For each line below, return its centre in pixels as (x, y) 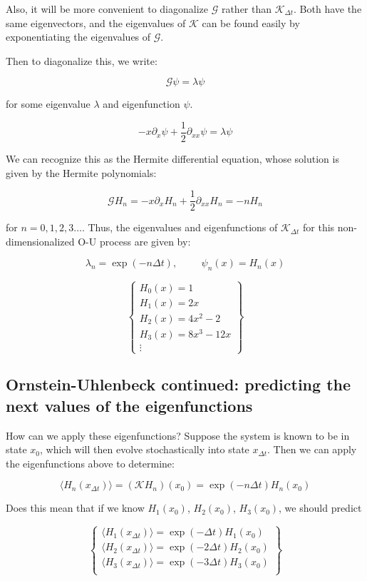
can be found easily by (251, 22)
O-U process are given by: (134, 241)
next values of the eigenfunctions (129, 405)
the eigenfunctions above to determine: (90, 463)
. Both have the (328, 9)
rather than (247, 9)
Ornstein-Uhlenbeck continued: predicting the (179, 384)
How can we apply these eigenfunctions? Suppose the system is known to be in (178, 435)
